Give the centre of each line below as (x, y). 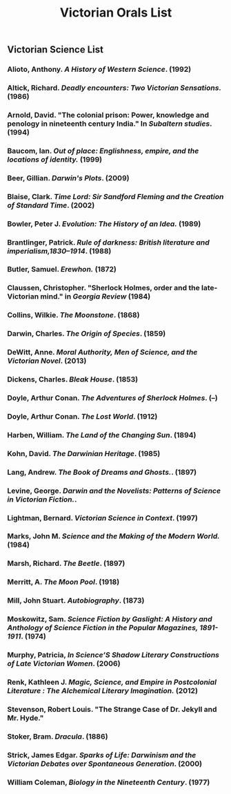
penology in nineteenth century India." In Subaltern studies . (110, 124)
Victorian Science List (55, 50)
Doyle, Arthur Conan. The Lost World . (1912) (82, 416)
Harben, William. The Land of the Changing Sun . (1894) (102, 435)
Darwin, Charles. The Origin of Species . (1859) (87, 334)
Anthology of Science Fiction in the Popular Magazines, (103, 628)
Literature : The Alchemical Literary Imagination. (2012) (103, 691)
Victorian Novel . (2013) (47, 361)
